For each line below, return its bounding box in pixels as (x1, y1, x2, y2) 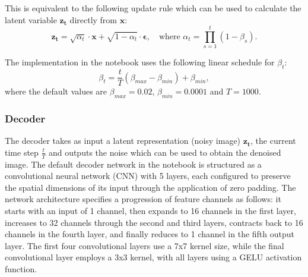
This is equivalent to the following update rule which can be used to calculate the (5, 2, 301, 14)
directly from (69, 13, 118, 26)
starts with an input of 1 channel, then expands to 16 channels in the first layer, (5, 204, 296, 216)
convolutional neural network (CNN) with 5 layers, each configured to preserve (5, 169, 291, 182)
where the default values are (5, 85, 107, 97)
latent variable (5, 13, 57, 26)
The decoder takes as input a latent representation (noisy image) (5, 134, 241, 147)
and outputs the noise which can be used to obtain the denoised (48, 146, 281, 158)
